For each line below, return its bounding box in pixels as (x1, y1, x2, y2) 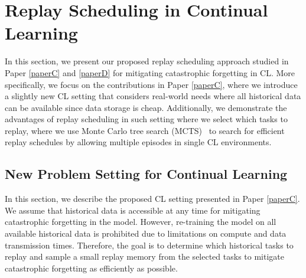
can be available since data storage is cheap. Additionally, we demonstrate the (5, 101, 287, 113)
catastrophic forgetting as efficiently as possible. (5, 261, 178, 274)
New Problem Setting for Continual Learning (5, 165, 288, 183)
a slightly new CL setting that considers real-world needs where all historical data (5, 90, 301, 102)
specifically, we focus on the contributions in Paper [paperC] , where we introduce (5, 78, 298, 90)
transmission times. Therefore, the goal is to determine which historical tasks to (5, 238, 294, 251)
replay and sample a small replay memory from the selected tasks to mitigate (5, 250, 284, 263)
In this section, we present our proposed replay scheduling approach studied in (5, 55, 289, 67)
